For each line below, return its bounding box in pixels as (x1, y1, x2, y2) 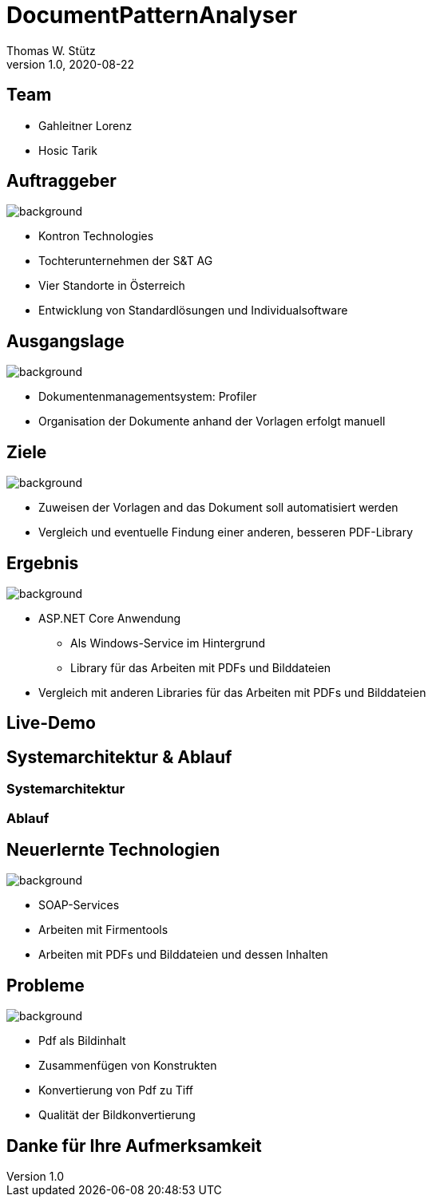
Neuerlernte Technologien (6, 840, 220, 861)
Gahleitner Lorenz (38, 118, 133, 133)
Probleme (6, 975, 85, 995)
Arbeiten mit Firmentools (38, 923, 168, 937)
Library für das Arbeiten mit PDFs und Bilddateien (70, 660, 331, 675)
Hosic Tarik (38, 143, 97, 157)
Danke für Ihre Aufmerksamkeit (6, 1135, 262, 1156)
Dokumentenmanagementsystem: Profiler (38, 390, 257, 404)
